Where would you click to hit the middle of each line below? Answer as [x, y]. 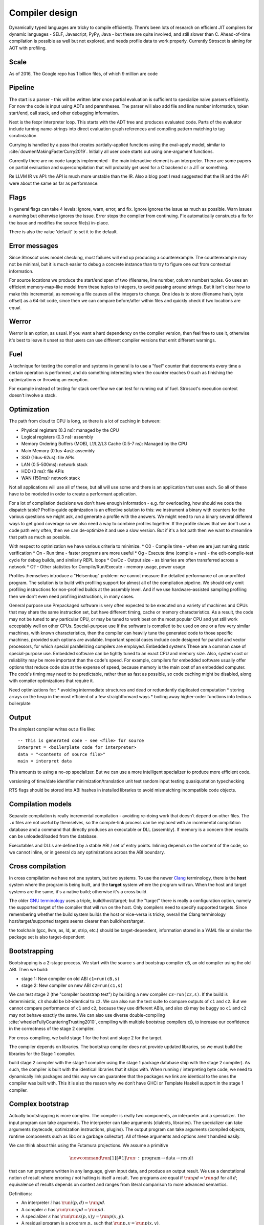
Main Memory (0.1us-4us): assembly [58, 450]
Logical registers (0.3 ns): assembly [57, 437]
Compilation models [40, 804]
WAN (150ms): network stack [51, 478]
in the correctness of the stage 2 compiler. [52, 1029]
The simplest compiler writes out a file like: [52, 729]
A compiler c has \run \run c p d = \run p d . [63, 1209]
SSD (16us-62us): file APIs [48, 458]
